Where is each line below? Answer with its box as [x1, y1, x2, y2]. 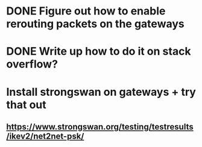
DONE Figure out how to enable [6, 4, 166, 18]
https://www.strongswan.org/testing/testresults [6, 122, 194, 132]
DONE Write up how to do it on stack [6, 45, 191, 58]
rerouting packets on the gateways [6, 17, 185, 31]
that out [6, 98, 46, 111]
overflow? [6, 57, 58, 71]
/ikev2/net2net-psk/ [6, 131, 84, 141]
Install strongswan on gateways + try [6, 85, 196, 99]
